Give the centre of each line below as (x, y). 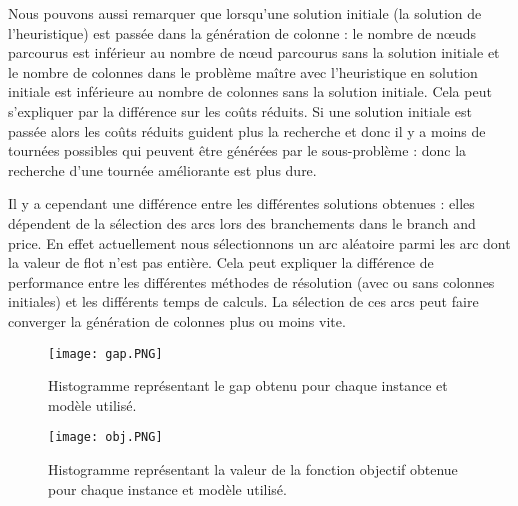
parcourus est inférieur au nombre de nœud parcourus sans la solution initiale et (254, 52)
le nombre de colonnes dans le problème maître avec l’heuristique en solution (243, 71)
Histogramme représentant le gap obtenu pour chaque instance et (248, 385)
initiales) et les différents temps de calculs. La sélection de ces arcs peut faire (243, 301)
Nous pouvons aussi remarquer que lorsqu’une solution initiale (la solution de (245, 13)
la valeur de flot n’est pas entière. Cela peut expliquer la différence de (221, 262)
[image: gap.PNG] (105, 353)
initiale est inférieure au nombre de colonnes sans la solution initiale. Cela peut (250, 91)
